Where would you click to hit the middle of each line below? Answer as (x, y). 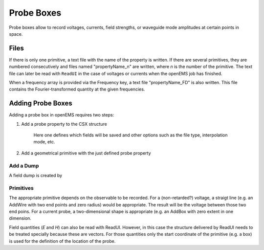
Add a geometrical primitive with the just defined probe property (86, 153)
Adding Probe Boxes (41, 103)
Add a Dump (24, 165)
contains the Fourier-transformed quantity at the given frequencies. (77, 89)
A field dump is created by (36, 176)
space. (16, 34)
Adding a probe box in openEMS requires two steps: (62, 115)
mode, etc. (44, 142)
